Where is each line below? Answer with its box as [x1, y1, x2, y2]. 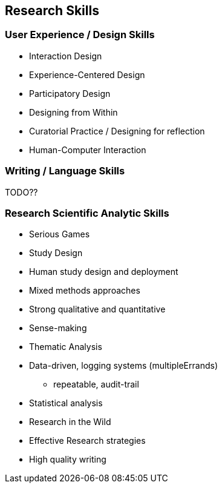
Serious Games [29, 229, 90, 240]
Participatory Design [29, 88, 111, 99]
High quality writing [29, 454, 106, 465]
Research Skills [5, 3, 99, 18]
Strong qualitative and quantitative [29, 304, 166, 315]
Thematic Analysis [29, 341, 102, 352]
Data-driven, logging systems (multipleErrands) [29, 360, 218, 371]
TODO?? [5, 186, 38, 197]
